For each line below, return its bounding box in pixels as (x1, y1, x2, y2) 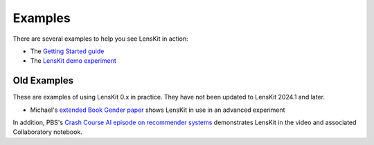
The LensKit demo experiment (30, 57, 117, 65)
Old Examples (12, 75, 74, 86)
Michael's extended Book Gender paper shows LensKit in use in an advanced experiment (30, 106, 285, 114)
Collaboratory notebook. (12, 128, 82, 136)
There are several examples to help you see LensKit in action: (12, 35, 188, 43)
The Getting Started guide (30, 47, 105, 55)
